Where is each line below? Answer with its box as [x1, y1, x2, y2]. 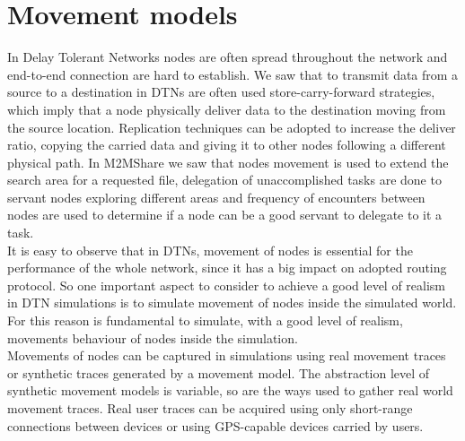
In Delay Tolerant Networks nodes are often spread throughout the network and [7, 48, 448, 66]
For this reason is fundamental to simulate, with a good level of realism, [7, 311, 403, 330]
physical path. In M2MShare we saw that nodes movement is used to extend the [7, 152, 449, 171]
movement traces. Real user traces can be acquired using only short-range [7, 399, 413, 417]
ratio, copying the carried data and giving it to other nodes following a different [7, 135, 446, 154]
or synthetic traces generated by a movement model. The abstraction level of [7, 363, 430, 382]
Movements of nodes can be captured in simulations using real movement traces [7, 346, 446, 365]
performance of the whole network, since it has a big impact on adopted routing [7, 258, 447, 277]
